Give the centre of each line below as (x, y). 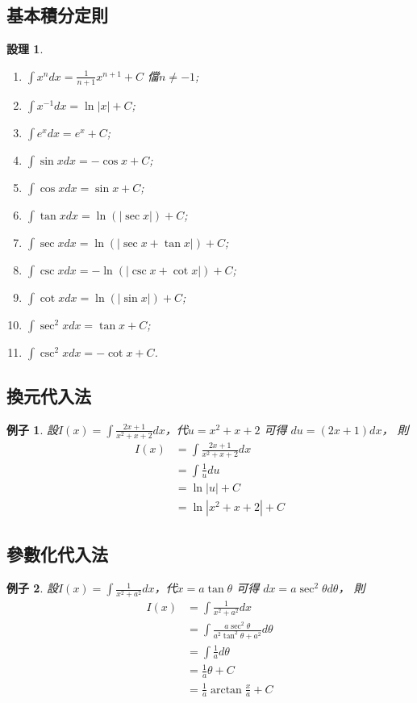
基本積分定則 (57, 15)
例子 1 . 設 (32, 429)
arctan (226, 690)
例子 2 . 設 (32, 588)
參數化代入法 (57, 554)
